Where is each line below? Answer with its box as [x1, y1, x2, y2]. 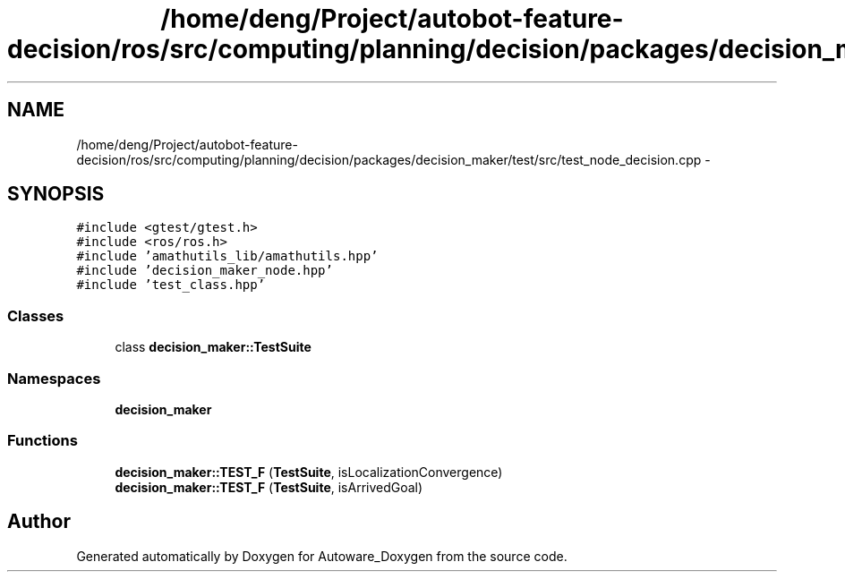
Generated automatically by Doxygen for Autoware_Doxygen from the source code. [76, 548, 568, 564]
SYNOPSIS [7, 183, 105, 206]
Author [7, 510, 71, 533]
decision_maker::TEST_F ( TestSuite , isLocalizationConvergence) [115, 464, 503, 480]
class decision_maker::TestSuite [115, 339, 312, 355]
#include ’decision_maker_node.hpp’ [76, 263, 333, 278]
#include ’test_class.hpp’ [76, 277, 266, 293]
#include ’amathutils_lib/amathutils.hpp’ [76, 249, 379, 264]
